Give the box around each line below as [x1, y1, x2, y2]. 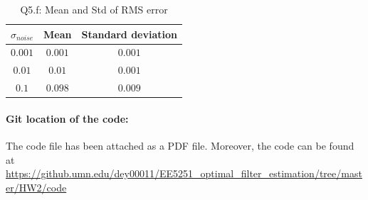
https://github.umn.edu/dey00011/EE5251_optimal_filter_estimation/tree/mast [6, 166, 362, 181]
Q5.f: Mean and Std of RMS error [20, 2, 168, 16]
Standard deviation [81, 26, 177, 41]
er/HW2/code [6, 179, 67, 194]
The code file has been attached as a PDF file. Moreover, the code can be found [6, 138, 354, 153]
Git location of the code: [6, 111, 129, 126]
